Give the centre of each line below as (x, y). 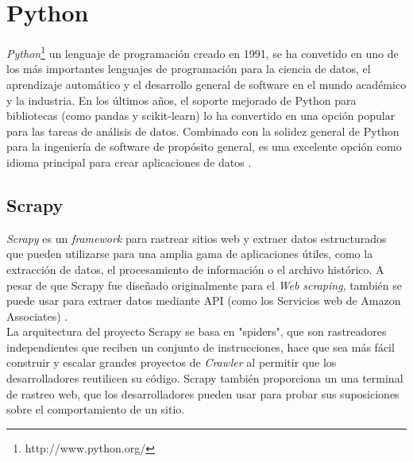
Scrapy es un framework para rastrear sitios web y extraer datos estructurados (197, 238)
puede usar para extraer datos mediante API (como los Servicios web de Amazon (204, 300)
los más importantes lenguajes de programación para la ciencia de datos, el (189, 69)
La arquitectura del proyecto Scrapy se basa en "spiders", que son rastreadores (197, 331)
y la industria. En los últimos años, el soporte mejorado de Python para (181, 100)
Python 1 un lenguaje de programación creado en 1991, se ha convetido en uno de (203, 52)
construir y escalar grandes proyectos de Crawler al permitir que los (172, 362)
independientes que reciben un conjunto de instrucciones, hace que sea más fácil (201, 346)
